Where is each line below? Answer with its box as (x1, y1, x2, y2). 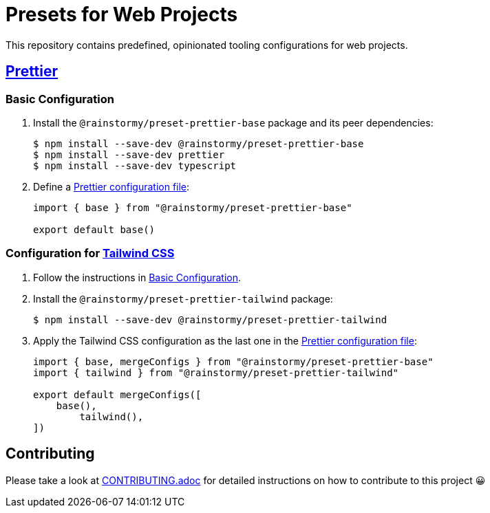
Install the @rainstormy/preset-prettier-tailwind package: (33, 292, 333, 305)
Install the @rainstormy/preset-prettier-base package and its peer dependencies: (33, 116, 434, 129)
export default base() (33, 223, 156, 235)
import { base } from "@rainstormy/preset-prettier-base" (33, 201, 352, 213)
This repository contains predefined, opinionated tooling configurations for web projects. (6, 39, 408, 51)
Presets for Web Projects (6, 3, 238, 26)
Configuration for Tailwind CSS (6, 246, 175, 261)
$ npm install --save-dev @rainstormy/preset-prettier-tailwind (33, 314, 387, 325)
